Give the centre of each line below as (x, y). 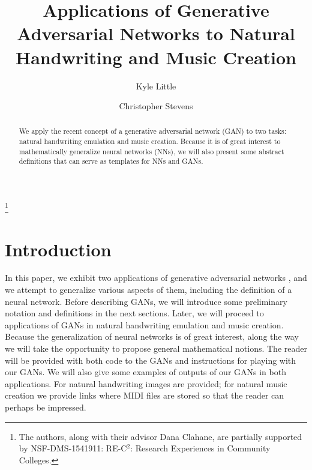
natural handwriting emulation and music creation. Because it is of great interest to (150, 141)
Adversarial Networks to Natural (156, 33)
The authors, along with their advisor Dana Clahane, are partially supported (160, 436)
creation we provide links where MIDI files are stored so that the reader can (145, 395)
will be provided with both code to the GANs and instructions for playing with (151, 360)
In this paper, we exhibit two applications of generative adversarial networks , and (156, 278)
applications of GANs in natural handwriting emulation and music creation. (144, 324)
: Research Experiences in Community (200, 448)
